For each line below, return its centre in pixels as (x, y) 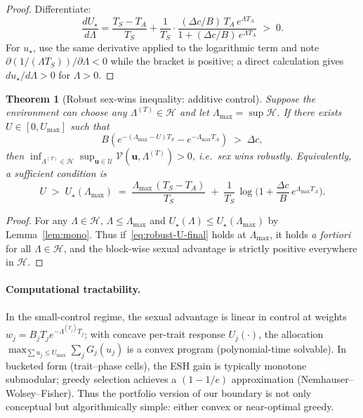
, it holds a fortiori (310, 234)
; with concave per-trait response (155, 334)
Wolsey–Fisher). (40, 392)
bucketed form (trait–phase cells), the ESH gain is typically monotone (156, 365)
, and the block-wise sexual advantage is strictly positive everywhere (210, 248)
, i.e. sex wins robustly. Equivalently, (272, 156)
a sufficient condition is (56, 173)
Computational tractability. (73, 289)
